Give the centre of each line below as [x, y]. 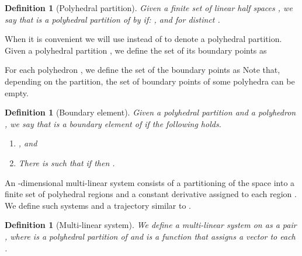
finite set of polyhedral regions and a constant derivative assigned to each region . [151, 194]
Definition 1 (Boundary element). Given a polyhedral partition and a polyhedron [150, 112]
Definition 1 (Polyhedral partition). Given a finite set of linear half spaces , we [149, 8]
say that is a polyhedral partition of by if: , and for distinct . [112, 19]
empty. [17, 92]
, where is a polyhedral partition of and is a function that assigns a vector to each [150, 236]
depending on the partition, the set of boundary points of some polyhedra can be [150, 81]
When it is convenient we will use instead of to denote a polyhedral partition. [143, 39]
